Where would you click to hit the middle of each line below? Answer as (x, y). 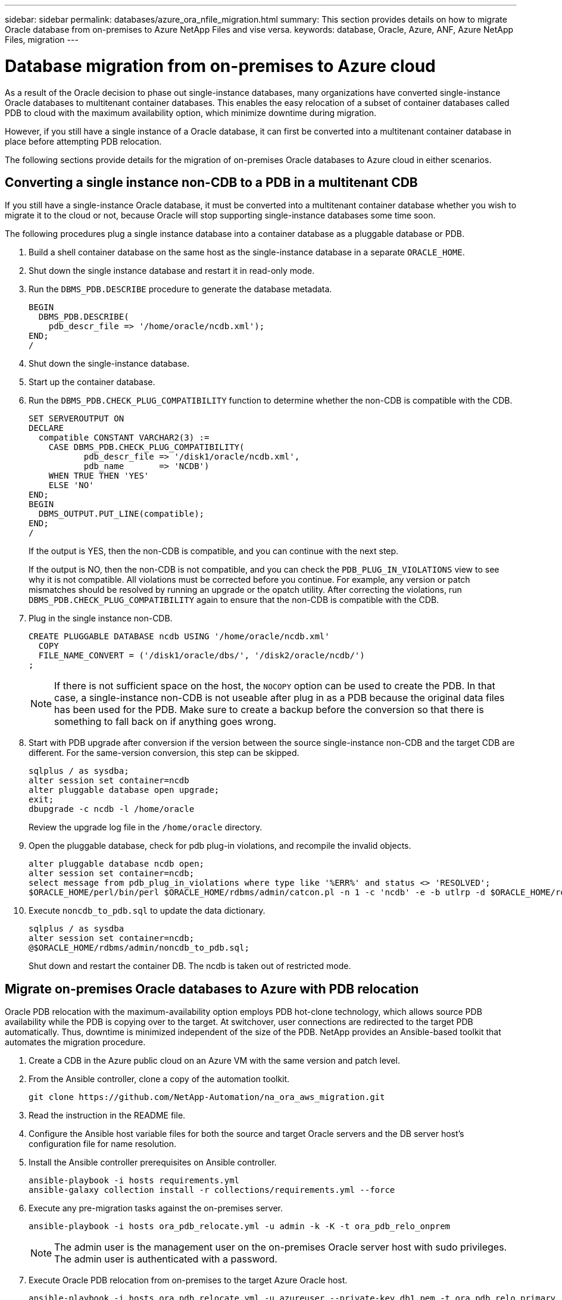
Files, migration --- (42, 40)
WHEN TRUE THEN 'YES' (99, 476)
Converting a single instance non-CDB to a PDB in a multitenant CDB (211, 182)
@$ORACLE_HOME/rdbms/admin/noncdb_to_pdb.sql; (139, 948)
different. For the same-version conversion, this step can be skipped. (164, 753)
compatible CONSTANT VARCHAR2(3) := (124, 438)
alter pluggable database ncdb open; (117, 864)
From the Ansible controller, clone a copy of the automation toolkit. (159, 1079)
